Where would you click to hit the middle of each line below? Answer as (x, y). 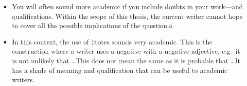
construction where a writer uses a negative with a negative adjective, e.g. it (126, 51)
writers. (23, 79)
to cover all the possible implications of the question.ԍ (92, 25)
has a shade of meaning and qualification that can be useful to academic (120, 70)
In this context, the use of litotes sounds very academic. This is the (112, 41)
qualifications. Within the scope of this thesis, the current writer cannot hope (127, 16)
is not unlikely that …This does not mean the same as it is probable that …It (126, 60)
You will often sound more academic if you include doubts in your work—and (127, 6)
